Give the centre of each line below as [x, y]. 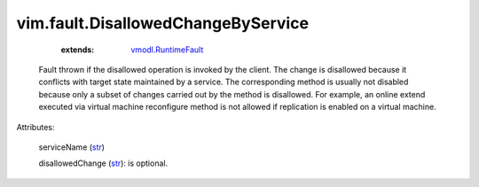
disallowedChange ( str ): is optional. [103, 163]
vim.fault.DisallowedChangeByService [163, 23]
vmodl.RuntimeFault [167, 50]
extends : [78, 50]
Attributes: [35, 127]
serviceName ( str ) [72, 147]
